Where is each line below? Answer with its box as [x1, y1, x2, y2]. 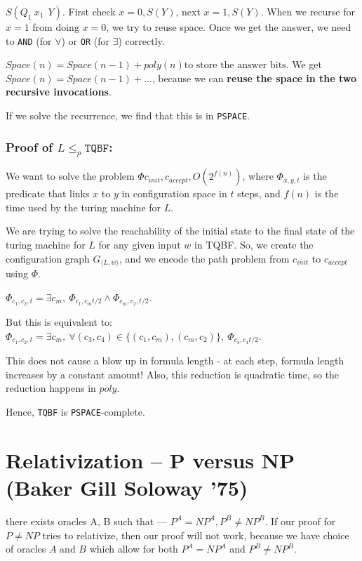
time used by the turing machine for [6, 199, 161, 214]
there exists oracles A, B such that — [6, 513, 167, 528]
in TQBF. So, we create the [194, 237, 314, 252]
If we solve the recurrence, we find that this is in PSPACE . [6, 108, 250, 123]
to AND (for [6, 33, 52, 48]
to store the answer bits [184, 60, 286, 71]
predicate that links [6, 186, 90, 201]
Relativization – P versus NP [6, 445, 295, 474]
